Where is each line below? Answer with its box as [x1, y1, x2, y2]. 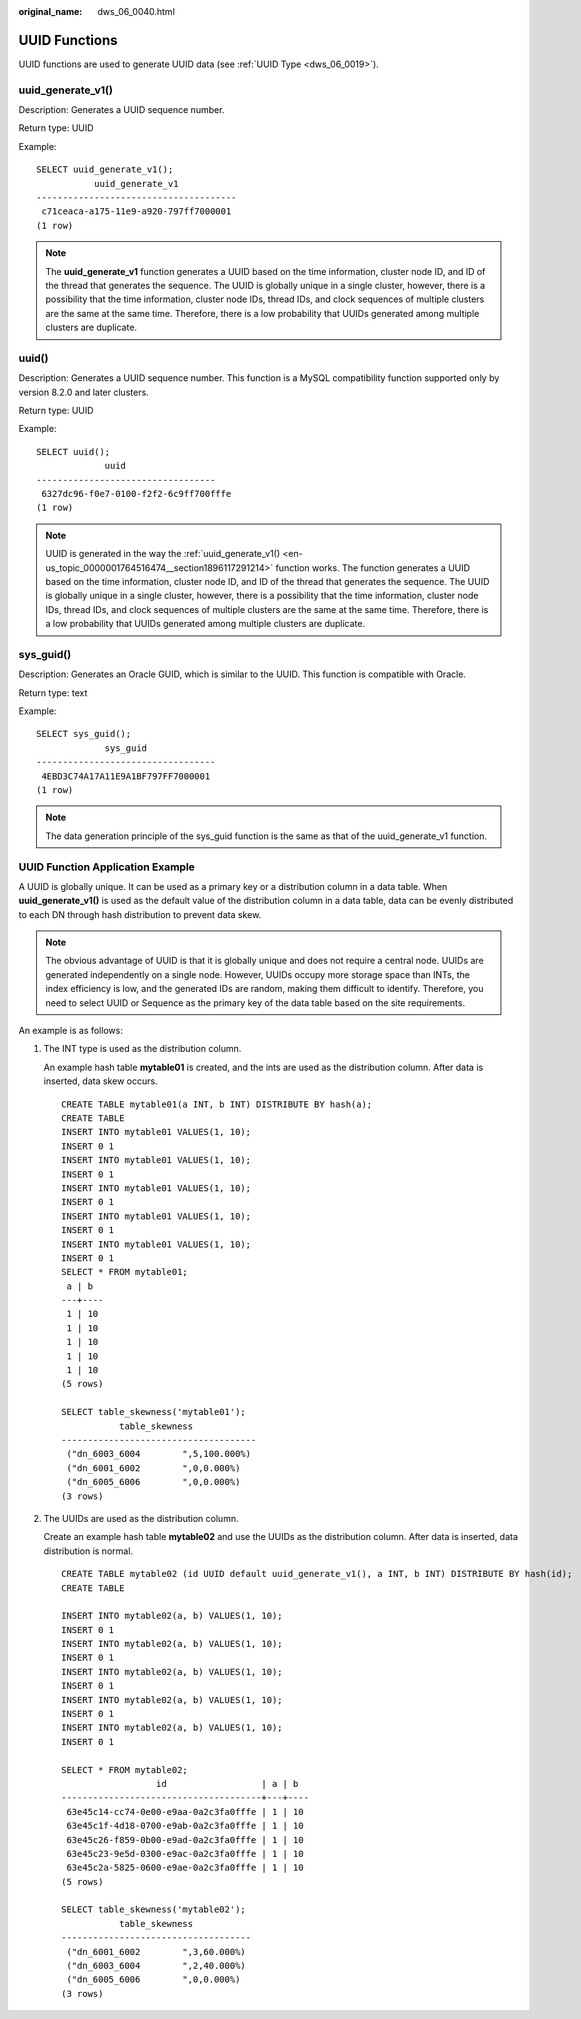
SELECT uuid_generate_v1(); [36, 164, 174, 175]
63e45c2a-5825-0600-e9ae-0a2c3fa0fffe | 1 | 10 [66, 1862, 304, 1874]
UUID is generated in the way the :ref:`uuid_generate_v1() [45, 548, 281, 560]
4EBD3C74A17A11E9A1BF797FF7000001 [41, 770, 211, 782]
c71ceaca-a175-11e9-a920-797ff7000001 [41, 206, 232, 217]
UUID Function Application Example [18, 860, 195, 874]
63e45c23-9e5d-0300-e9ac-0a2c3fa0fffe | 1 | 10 [66, 1848, 304, 1859]
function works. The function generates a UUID [275, 561, 470, 574]
